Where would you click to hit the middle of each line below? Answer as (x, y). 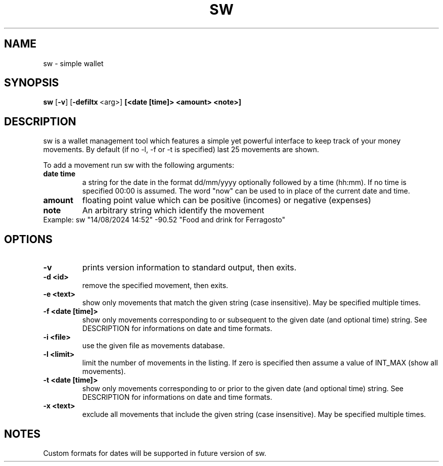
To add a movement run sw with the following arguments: (139, 165)
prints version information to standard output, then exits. (189, 268)
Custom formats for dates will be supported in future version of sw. (155, 453)
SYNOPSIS (32, 83)
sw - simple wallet (73, 63)
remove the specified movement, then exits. (155, 286)
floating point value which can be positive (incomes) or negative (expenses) (227, 200)
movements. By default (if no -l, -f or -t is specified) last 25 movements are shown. (181, 150)
